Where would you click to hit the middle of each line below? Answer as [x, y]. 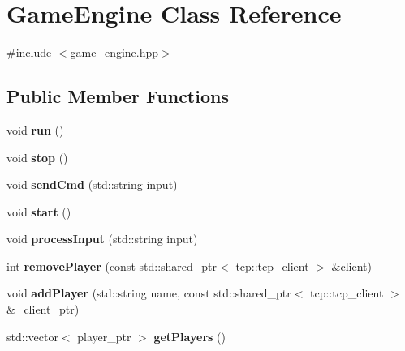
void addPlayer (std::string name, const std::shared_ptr [149, 293]
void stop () [37, 157]
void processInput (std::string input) [102, 239]
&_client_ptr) [43, 309]
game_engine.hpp [114, 52]
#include [29, 52]
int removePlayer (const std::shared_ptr [112, 265]
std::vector [32, 336]
